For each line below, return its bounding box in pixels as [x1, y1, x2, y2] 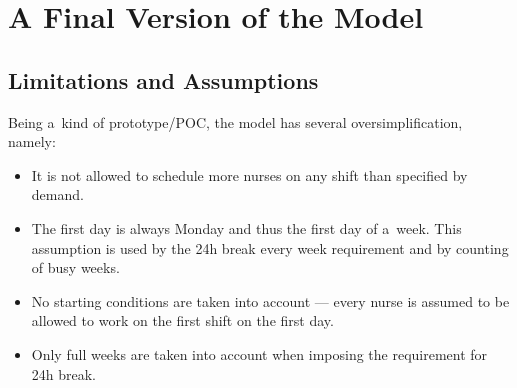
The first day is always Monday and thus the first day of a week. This [31, 217, 462, 238]
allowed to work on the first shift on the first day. [31, 310, 334, 331]
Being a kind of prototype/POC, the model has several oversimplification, [8, 111, 463, 132]
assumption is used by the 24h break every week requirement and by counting [31, 237, 509, 258]
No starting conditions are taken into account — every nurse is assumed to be [31, 290, 510, 311]
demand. [31, 184, 84, 205]
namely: [8, 131, 56, 152]
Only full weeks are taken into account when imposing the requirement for [31, 343, 488, 364]
